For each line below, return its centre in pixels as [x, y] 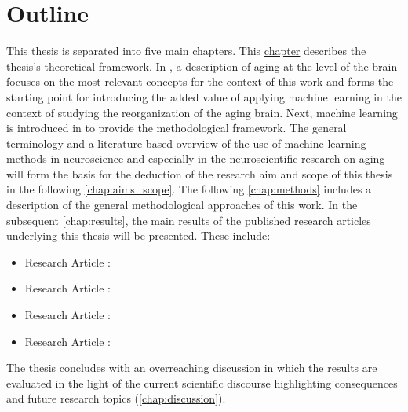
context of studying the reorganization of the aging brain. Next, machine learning [202, 112]
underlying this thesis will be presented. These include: [138, 235]
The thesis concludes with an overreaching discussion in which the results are [192, 368]
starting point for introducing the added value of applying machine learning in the [204, 96]
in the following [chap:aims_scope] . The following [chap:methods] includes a [189, 189]
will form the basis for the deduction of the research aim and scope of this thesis [200, 173]
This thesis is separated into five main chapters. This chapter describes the [186, 51]
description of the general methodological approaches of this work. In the [182, 205]
